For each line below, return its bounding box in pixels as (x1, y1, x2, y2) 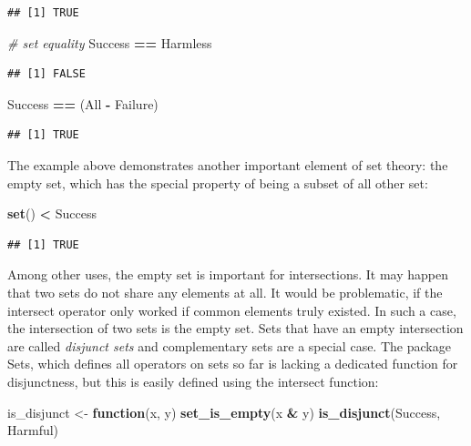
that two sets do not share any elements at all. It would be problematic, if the (7, 282, 443, 301)
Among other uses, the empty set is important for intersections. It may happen (7, 265, 448, 284)
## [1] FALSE (7, 67, 86, 81)
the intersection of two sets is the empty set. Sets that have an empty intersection (7, 319, 464, 338)
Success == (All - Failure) (7, 94, 159, 113)
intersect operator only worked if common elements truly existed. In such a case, (7, 300, 456, 319)
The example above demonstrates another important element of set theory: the (7, 155, 448, 174)
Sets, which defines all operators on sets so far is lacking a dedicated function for (7, 354, 458, 373)
